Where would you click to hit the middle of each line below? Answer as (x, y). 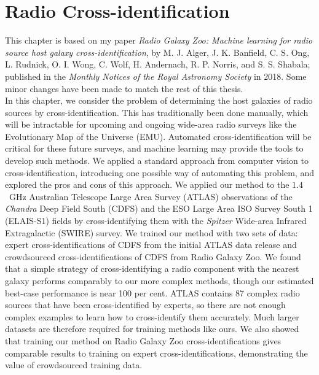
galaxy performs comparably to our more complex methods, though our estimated (159, 280)
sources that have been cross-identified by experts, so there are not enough (145, 305)
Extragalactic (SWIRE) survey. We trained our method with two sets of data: (152, 232)
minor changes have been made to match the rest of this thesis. (124, 88)
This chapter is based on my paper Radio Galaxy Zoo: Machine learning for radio (159, 40)
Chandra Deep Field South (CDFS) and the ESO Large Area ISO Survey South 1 (159, 208)
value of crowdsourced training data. (74, 365)
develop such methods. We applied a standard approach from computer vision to (157, 160)
